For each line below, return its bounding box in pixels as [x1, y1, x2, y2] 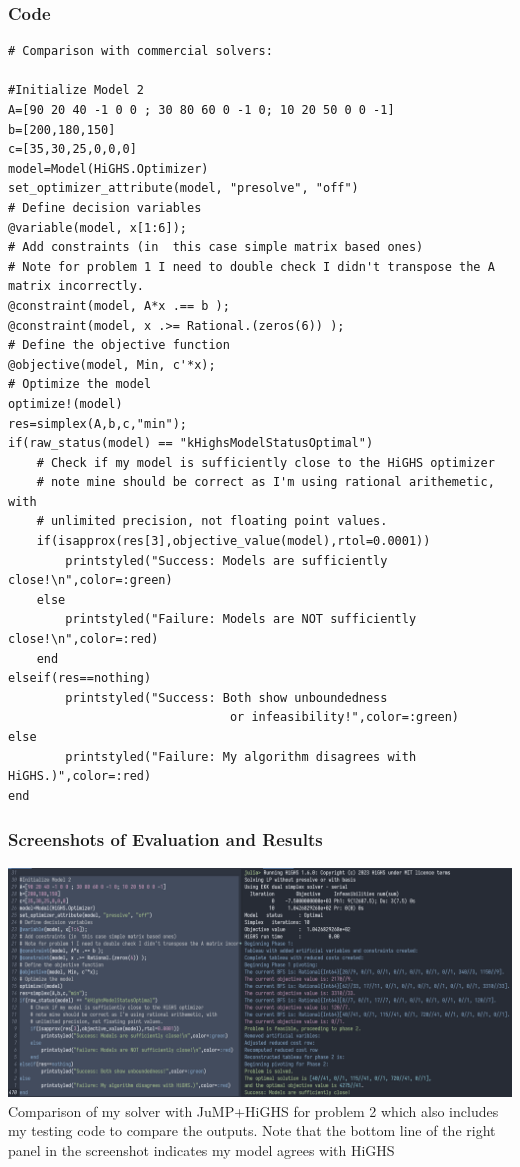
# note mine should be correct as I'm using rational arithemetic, [36, 475, 495, 490]
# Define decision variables [8, 200, 202, 215]
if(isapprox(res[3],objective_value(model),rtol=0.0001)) [36, 534, 431, 549]
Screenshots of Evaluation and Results [8, 827, 323, 852]
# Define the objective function [8, 338, 230, 353]
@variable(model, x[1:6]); [8, 220, 187, 235]
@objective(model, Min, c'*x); [8, 357, 216, 372]
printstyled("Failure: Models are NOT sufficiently [65, 612, 417, 627]
